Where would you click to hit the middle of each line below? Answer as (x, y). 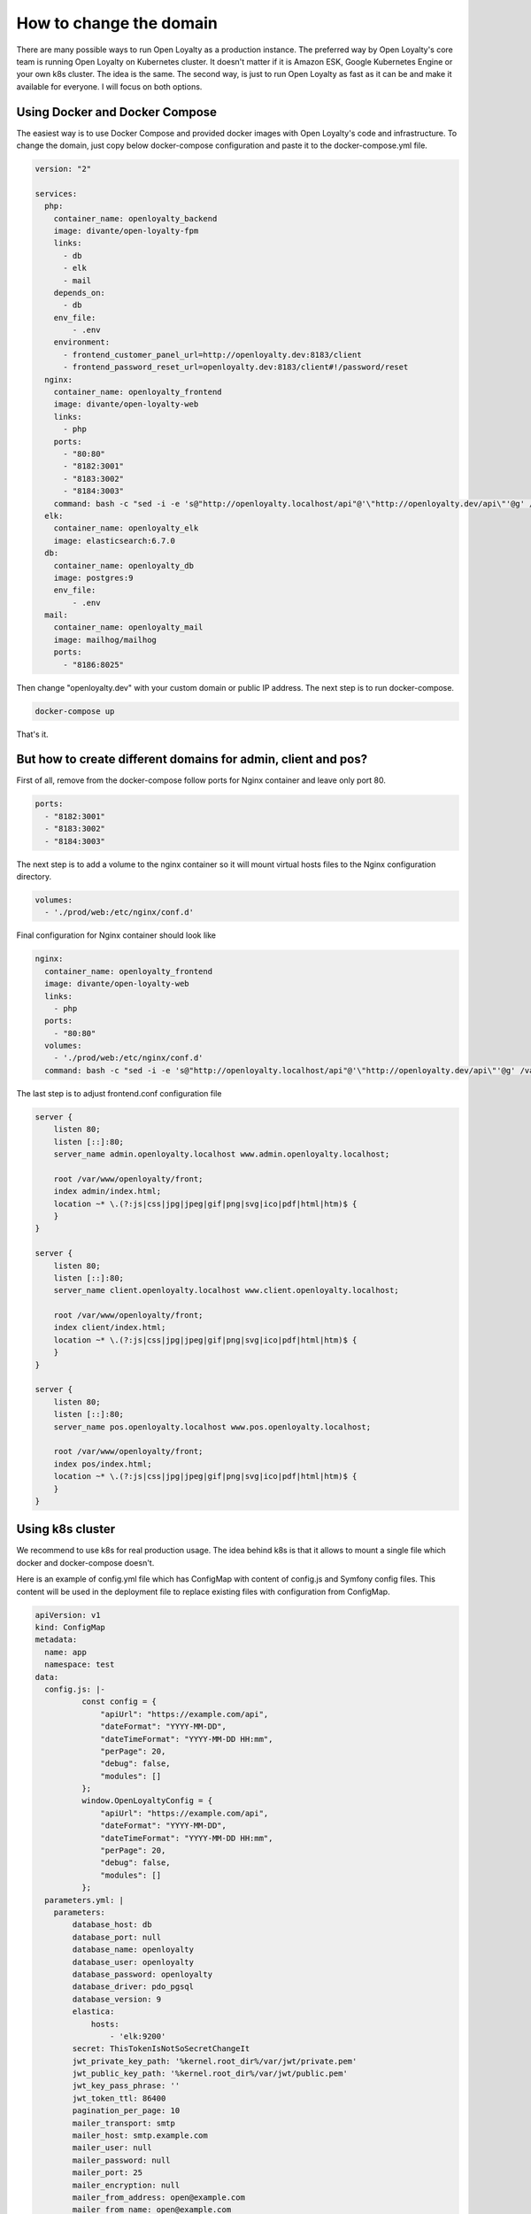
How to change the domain (117, 23)
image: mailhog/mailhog (105, 639)
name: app (66, 1652)
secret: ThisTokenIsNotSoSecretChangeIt (161, 2049)
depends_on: (80, 293)
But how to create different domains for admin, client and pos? (192, 759)
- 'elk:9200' (138, 2036)
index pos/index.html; (103, 1464)
